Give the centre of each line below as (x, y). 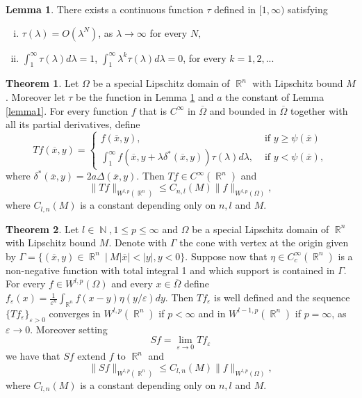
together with (319, 110)
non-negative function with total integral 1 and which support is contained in (170, 270)
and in (212, 313)
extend (92, 356)
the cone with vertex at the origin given (264, 242)
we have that (33, 356)
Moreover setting (72, 329)
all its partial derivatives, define (73, 124)
